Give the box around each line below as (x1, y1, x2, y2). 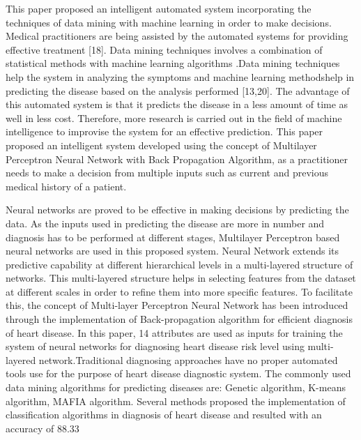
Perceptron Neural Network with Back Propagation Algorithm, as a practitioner (6, 151, 348, 166)
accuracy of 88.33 (6, 420, 79, 435)
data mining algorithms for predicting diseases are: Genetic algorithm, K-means (6, 380, 346, 395)
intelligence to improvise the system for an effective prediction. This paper (6, 124, 323, 139)
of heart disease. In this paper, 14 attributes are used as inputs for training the (6, 325, 343, 340)
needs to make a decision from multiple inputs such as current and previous (6, 165, 328, 180)
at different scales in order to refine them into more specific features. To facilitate (6, 284, 353, 298)
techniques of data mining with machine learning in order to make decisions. (6, 15, 332, 29)
